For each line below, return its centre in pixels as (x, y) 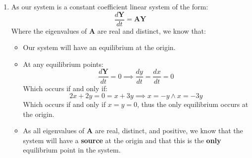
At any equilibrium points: (63, 64)
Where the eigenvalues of (49, 30)
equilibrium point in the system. (72, 150)
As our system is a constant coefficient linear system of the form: (110, 6)
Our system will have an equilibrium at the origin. (99, 47)
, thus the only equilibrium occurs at (193, 104)
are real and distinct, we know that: (151, 30)
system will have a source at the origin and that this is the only (122, 140)
